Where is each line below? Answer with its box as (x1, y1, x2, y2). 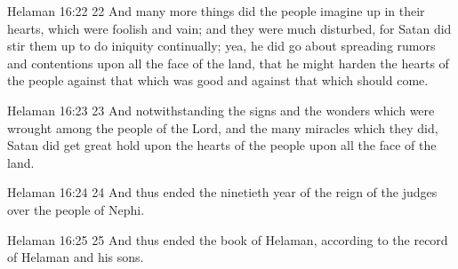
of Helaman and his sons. (7, 248, 144, 266)
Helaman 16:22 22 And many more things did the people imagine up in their (7, 2, 425, 20)
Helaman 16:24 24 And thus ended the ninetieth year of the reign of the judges (7, 183, 438, 202)
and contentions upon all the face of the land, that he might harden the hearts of (7, 53, 449, 72)
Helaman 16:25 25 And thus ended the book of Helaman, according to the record (7, 230, 448, 249)
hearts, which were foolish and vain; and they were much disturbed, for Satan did (7, 19, 452, 37)
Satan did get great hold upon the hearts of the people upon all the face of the (7, 136, 437, 154)
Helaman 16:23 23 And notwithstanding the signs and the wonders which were (7, 100, 435, 119)
